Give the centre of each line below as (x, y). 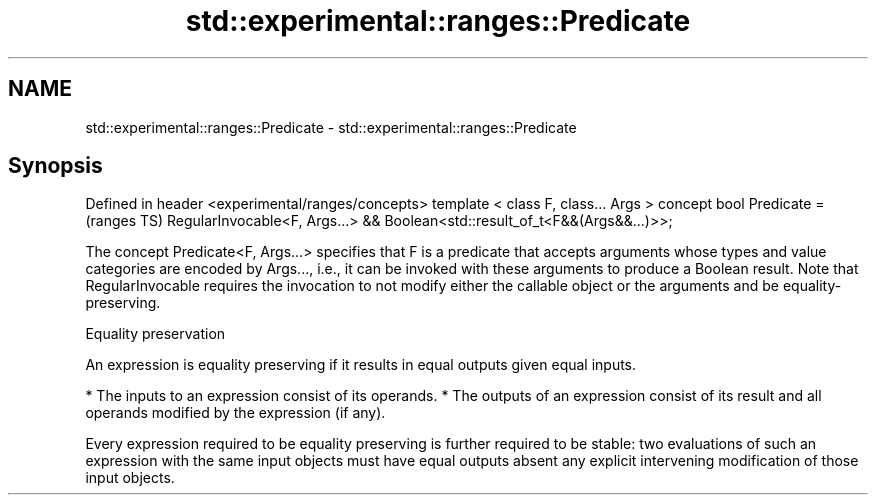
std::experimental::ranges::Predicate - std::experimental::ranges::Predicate (331, 127)
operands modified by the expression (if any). (235, 413)
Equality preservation (155, 334)
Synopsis (55, 166)
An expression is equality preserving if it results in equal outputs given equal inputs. (361, 365)
